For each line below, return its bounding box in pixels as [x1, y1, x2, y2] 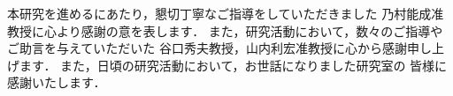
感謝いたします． [7, 73, 106, 92]
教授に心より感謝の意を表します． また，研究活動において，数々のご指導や [7, 21, 443, 40]
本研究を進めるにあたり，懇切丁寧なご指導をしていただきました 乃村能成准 [7, 4, 444, 22]
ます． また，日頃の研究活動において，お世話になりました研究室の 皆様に [19, 55, 448, 74]
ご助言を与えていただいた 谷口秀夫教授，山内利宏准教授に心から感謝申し [7, 39, 432, 57]
